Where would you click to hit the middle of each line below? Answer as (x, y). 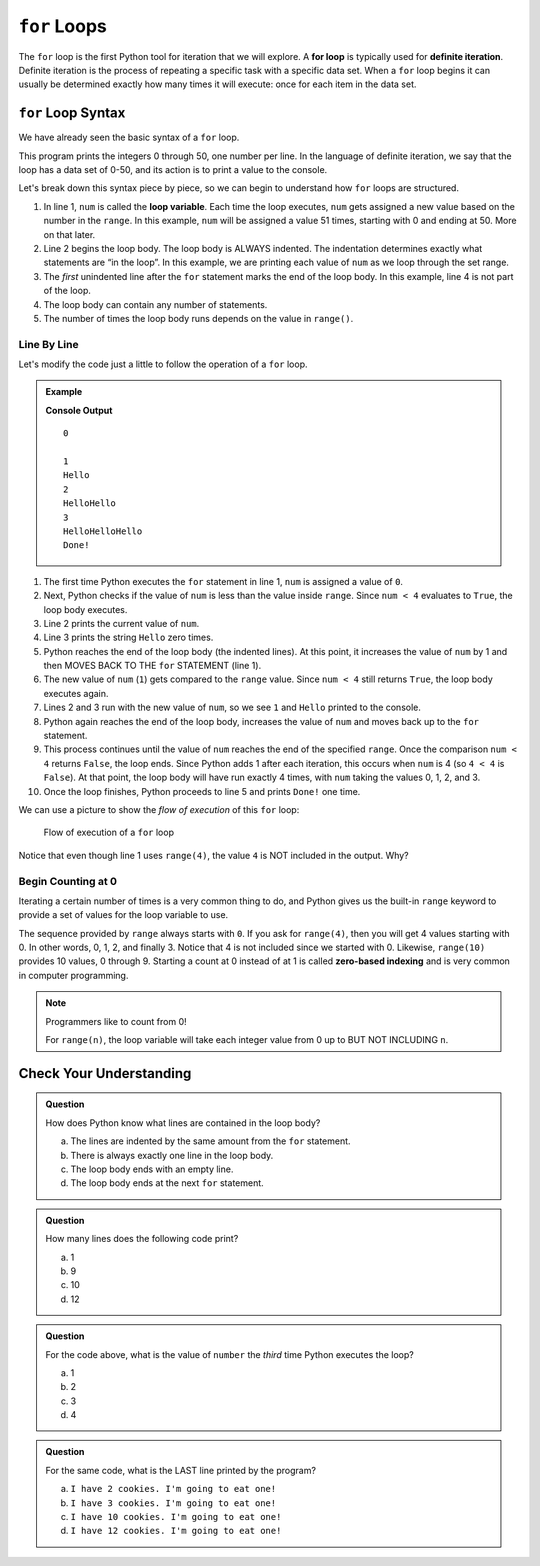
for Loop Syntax (72, 113)
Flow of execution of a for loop (109, 832)
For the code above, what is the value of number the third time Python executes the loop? (229, 1354)
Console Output (79, 410)
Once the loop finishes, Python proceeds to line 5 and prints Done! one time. (202, 791)
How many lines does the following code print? (142, 1239)
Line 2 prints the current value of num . (121, 623)
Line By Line (48, 344)
